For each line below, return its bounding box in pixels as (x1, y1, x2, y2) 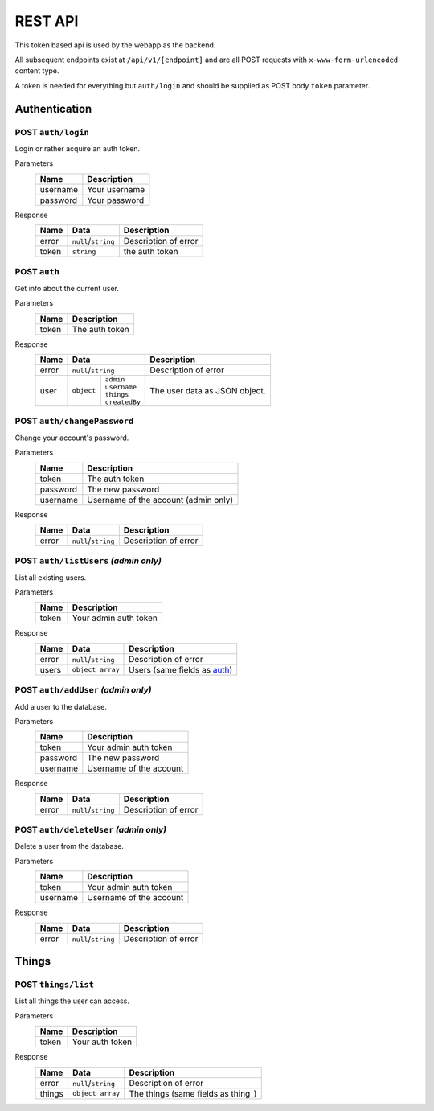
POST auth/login (14, 126, 90, 138)
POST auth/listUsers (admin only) (14, 555, 162, 566)
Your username (87, 183, 145, 195)
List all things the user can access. (14, 996, 130, 1006)
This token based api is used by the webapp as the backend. (14, 40, 216, 50)
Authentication (14, 101, 92, 116)
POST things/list (14, 979, 94, 990)
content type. (14, 66, 59, 76)
